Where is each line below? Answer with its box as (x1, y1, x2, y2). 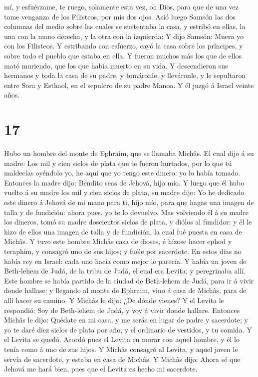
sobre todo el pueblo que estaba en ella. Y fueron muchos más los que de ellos (4, 50, 242, 60)
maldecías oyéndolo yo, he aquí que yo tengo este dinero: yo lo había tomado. (4, 167, 241, 178)
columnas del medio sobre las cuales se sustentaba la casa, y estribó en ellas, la (4, 21, 246, 31)
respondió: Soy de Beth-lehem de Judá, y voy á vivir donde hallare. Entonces (4, 304, 240, 315)
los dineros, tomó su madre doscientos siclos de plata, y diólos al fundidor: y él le (4, 216, 252, 227)
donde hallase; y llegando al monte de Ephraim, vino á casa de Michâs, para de (4, 285, 247, 295)
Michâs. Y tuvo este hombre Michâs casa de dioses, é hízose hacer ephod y (4, 236, 232, 246)
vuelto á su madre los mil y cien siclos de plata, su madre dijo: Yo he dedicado (4, 187, 245, 197)
